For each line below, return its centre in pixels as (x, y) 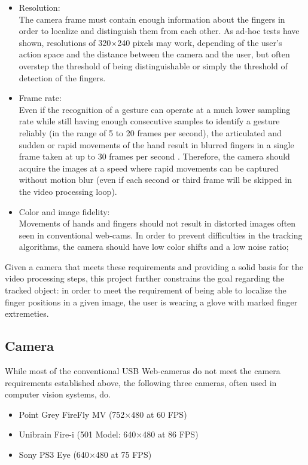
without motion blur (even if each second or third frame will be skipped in (155, 180)
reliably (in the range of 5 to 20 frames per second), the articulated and (150, 132)
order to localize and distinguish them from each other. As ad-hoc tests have (159, 31)
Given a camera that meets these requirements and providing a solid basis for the (154, 266)
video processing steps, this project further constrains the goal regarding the (145, 278)
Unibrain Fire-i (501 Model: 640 (77, 434)
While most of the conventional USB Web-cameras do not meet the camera (143, 371)
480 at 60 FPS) (159, 414)
